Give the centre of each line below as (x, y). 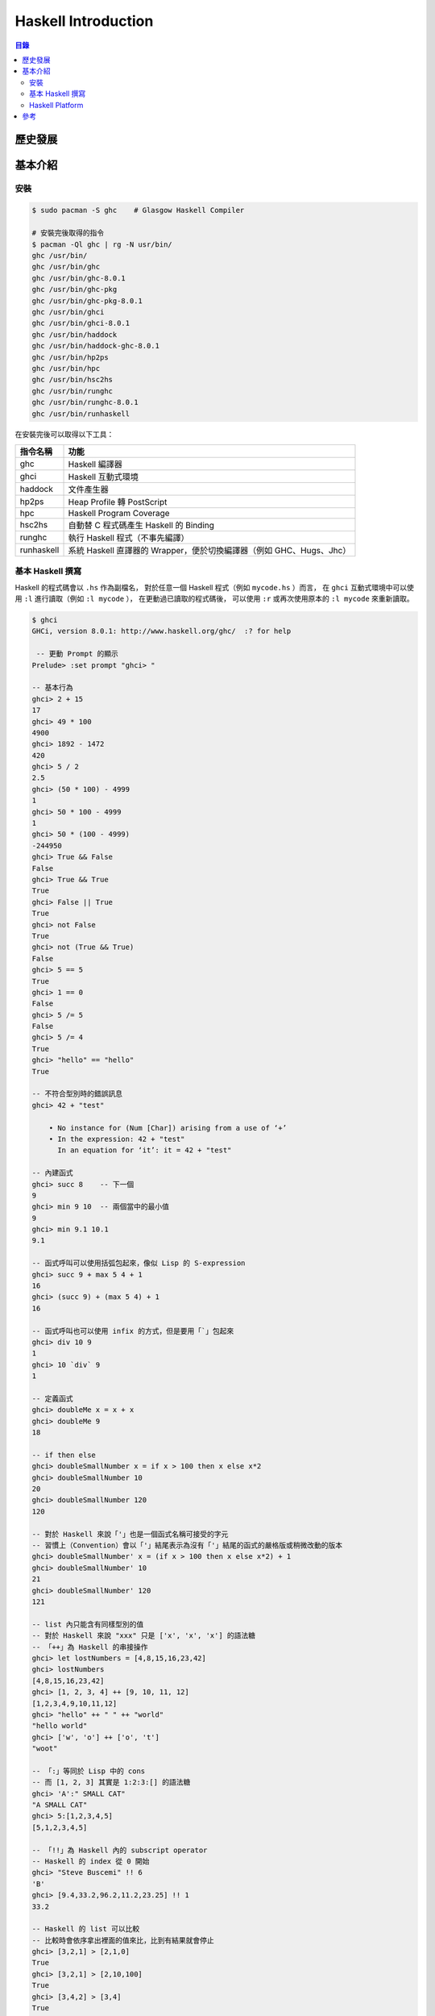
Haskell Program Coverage (119, 513)
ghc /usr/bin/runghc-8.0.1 (85, 402)
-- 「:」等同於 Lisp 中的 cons (89, 1771)
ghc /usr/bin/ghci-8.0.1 (81, 323)
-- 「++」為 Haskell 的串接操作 (90, 1647)
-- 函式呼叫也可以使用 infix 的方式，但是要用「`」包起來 (133, 1331)
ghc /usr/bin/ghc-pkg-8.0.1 (87, 301)
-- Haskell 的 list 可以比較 (86, 1929)
